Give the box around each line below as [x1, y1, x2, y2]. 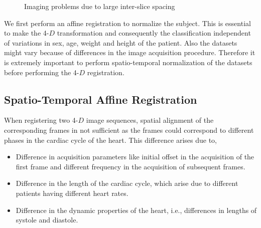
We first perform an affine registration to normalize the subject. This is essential [4, 18, 251, 28]
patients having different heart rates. [16, 187, 128, 198]
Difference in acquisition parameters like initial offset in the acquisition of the [16, 151, 254, 162]
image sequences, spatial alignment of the [86, 115, 214, 125]
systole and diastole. [16, 214, 78, 225]
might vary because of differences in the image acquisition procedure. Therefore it [4, 47, 255, 58]
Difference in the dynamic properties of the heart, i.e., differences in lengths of [16, 204, 257, 215]
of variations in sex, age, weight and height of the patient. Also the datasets [4, 37, 237, 48]
